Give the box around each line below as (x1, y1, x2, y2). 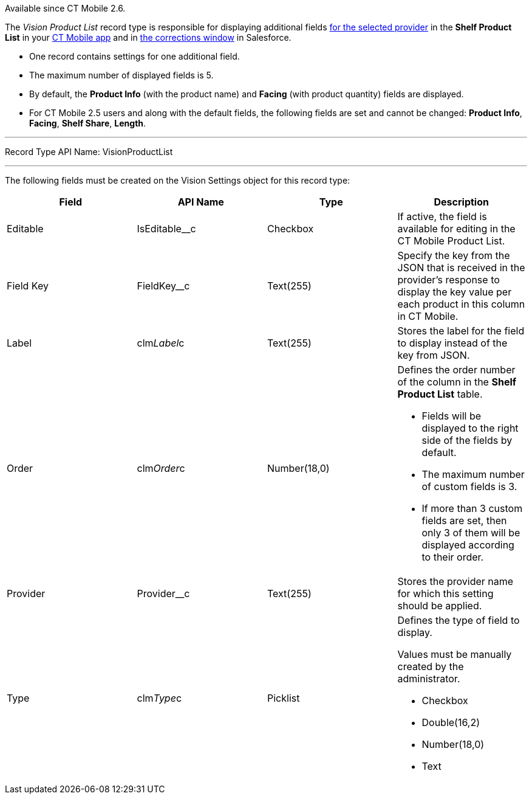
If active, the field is (397, 210, 487, 223)
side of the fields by (421, 434, 513, 446)
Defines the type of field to (397, 614, 520, 626)
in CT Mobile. (397, 310, 459, 322)
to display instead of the (397, 337, 508, 349)
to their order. (421, 551, 484, 563)
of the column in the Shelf (397, 376, 517, 388)
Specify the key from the (397, 249, 510, 261)
